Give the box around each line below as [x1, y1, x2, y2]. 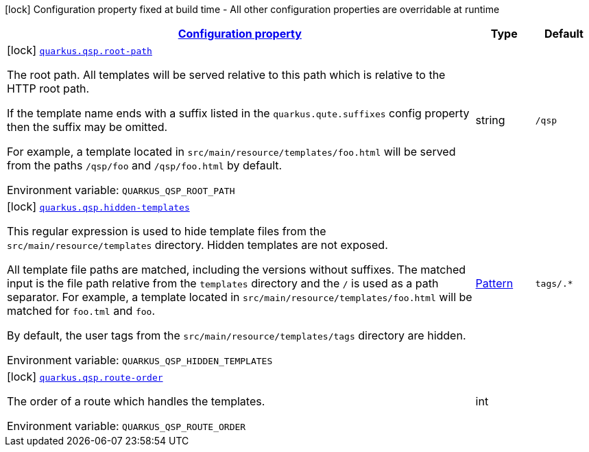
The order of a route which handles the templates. [7, 394, 265, 408]
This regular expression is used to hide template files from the [7, 224, 326, 238]
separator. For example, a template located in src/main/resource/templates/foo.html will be [7, 290, 472, 304]
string [475, 113, 505, 127]
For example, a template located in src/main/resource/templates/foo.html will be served [7, 145, 456, 158]
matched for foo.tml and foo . [7, 304, 155, 318]
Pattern [475, 276, 514, 290]
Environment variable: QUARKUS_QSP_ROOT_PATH [7, 183, 235, 197]
